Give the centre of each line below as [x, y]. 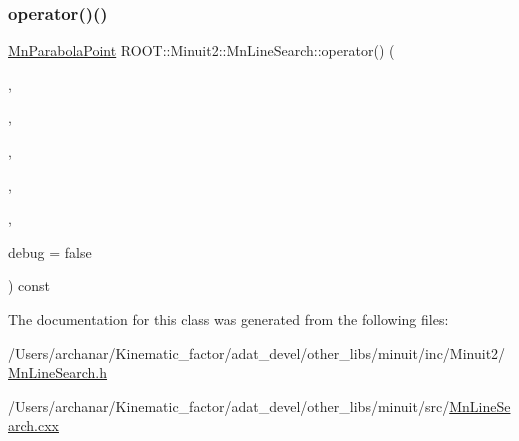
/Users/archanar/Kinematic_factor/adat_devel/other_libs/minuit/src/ [229, 405]
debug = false [50, 251]
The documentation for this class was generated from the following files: [228, 318]
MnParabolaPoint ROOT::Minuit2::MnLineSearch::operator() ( [201, 50]
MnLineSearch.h [58, 372]
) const [29, 285]
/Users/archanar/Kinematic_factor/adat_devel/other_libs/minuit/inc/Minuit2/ [257, 352]
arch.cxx [33, 425]
